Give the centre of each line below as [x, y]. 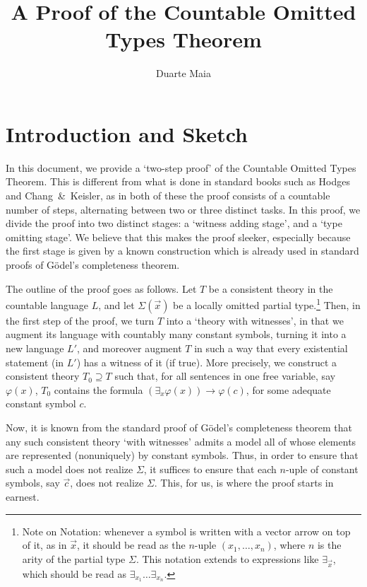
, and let [116, 304]
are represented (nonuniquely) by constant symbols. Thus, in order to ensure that [182, 455]
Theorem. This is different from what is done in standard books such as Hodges [178, 181]
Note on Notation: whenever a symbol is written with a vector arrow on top [186, 531]
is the [329, 545]
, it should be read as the [131, 545]
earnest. [23, 496]
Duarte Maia [183, 73]
